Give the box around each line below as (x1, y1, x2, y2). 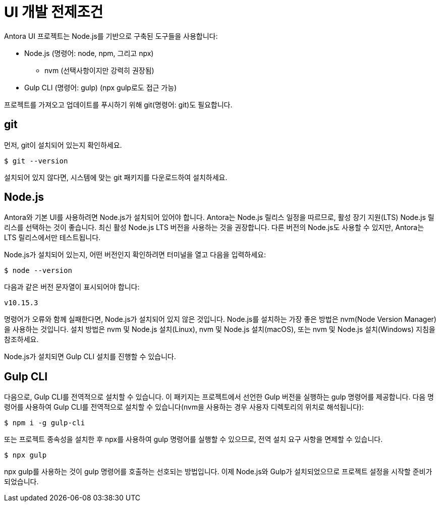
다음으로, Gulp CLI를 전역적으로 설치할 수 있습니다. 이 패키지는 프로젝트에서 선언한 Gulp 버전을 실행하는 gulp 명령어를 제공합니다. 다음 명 (4, 392, 434, 402)
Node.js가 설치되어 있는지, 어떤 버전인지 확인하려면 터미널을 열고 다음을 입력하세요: (4, 250, 266, 259)
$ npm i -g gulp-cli (4, 419, 85, 427)
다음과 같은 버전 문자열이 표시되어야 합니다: (4, 283, 140, 292)
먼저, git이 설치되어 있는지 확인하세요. (4, 140, 122, 149)
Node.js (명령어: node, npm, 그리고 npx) (24, 48, 154, 58)
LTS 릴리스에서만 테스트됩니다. (4, 233, 101, 242)
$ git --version (4, 156, 68, 165)
